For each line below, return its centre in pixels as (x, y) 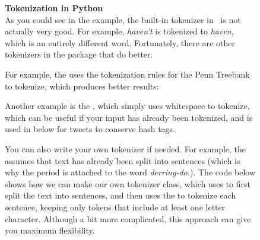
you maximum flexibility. (50, 230)
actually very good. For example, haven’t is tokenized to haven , (119, 31)
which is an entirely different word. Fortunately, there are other (120, 42)
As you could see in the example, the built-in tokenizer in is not (123, 19)
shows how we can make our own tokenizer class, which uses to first (128, 183)
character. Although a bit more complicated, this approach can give (128, 218)
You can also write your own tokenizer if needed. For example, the (126, 148)
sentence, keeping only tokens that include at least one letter (115, 207)
